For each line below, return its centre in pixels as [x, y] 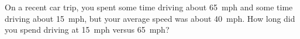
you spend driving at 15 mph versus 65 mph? [87, 30]
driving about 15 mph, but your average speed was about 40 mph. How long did [150, 18]
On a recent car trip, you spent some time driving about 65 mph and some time [149, 7]
